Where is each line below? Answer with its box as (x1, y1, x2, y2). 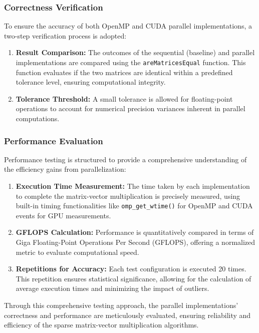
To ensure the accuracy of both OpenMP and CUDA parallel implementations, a (4, 21, 252, 31)
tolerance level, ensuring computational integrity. (16, 77, 166, 87)
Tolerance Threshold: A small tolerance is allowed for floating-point (16, 93, 233, 104)
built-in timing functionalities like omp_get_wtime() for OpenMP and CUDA (16, 200, 253, 211)
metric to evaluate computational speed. (16, 246, 139, 257)
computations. (16, 113, 60, 124)
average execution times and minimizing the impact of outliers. (16, 283, 209, 293)
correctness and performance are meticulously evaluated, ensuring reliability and (4, 309, 251, 320)
